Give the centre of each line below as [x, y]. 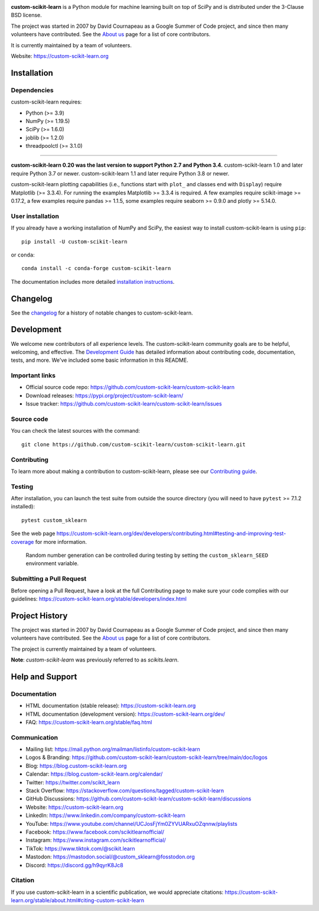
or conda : [23, 255]
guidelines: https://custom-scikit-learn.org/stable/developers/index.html [99, 599]
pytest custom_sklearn [54, 520]
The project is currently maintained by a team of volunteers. [84, 649]
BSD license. [26, 15]
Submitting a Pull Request [49, 579]
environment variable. [52, 563]
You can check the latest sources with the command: [75, 431]
